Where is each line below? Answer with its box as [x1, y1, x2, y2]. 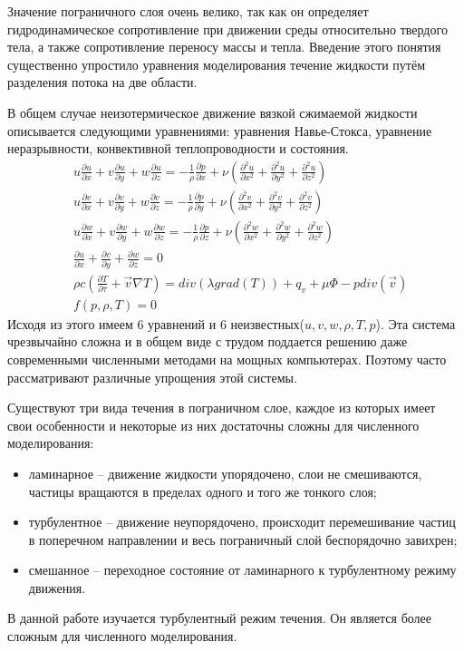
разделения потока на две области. [7, 73, 198, 92]
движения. [28, 578, 86, 597]
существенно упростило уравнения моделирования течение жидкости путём [7, 54, 426, 73]
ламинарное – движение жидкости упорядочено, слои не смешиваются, [28, 463, 422, 482]
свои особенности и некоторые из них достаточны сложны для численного [7, 415, 420, 434]
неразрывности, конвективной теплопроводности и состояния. [7, 139, 349, 158]
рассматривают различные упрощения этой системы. [7, 367, 297, 386]
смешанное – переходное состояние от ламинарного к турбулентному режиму [28, 560, 457, 579]
